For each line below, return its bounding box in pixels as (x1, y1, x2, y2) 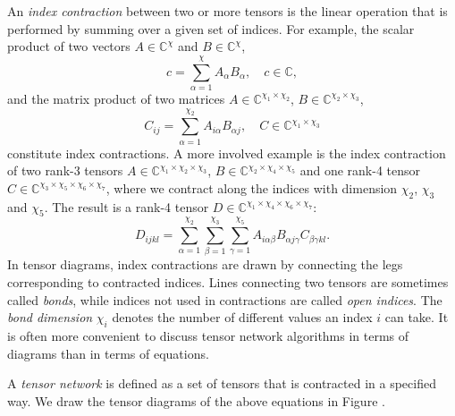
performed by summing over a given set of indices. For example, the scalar (7, 19, 415, 38)
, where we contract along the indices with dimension (105, 178, 398, 197)
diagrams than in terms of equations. (7, 344, 209, 362)
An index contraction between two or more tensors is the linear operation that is (7, 2, 448, 20)
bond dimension (7, 308, 93, 327)
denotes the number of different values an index (112, 308, 373, 327)
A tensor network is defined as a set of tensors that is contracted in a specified (7, 374, 436, 393)
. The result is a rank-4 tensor (44, 197, 209, 216)
